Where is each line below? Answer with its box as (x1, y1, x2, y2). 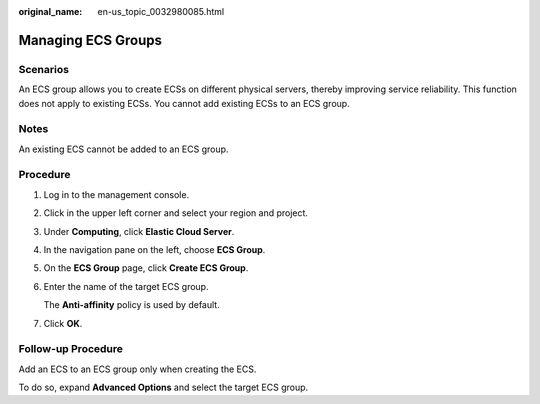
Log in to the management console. (43, 188, 190, 200)
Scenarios (18, 62, 70, 76)
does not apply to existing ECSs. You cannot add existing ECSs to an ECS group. (18, 97, 350, 109)
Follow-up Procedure (18, 342, 124, 356)
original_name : (18, 6, 83, 17)
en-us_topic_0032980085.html (97, 6, 225, 17)
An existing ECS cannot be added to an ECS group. (18, 143, 229, 155)
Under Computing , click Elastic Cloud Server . (43, 225, 235, 237)
